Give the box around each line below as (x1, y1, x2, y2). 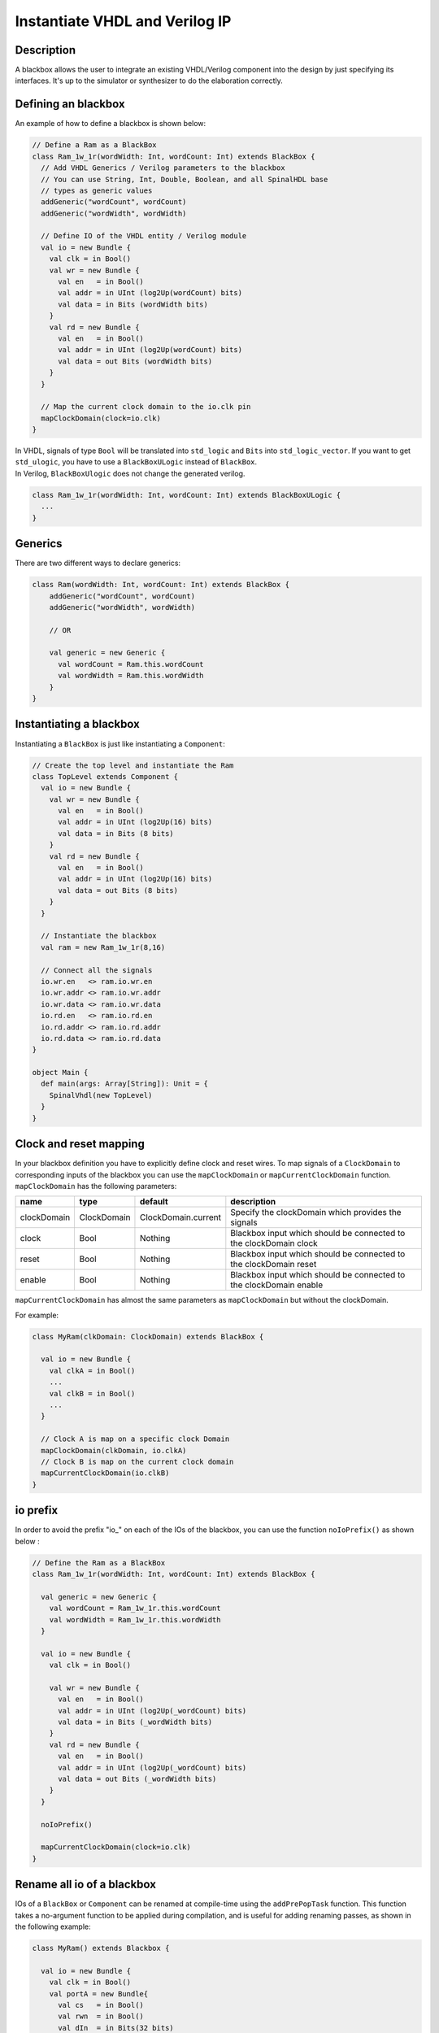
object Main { (32, 1068, 89, 1077)
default (139, 1196, 168, 1208)
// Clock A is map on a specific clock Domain (41, 1434, 230, 1443)
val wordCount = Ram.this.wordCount (58, 660, 204, 668)
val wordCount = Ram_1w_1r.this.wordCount (49, 1604, 221, 1613)
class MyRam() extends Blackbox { (32, 1944, 170, 1953)
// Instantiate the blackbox (41, 931, 158, 941)
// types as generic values (41, 185, 153, 195)
